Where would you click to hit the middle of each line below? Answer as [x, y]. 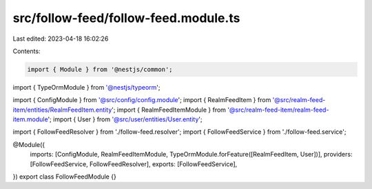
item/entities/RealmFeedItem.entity [62, 110]
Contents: [27, 51]
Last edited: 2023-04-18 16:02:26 [61, 39]
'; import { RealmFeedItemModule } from [169, 110]
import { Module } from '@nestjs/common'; [100, 69]
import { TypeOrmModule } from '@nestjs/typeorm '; [86, 87]
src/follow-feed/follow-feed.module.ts [126, 18]
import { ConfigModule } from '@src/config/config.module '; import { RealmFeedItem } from [142, 100]
